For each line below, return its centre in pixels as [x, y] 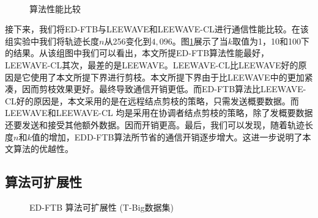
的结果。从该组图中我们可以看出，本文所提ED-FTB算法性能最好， [137, 53]
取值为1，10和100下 [271, 41]
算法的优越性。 [43, 149]
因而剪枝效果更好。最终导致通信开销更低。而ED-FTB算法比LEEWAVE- [164, 89]
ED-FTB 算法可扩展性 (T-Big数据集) [102, 207]
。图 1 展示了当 [200, 41]
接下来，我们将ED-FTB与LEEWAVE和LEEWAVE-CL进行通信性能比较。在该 [157, 29]
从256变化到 [128, 41]
